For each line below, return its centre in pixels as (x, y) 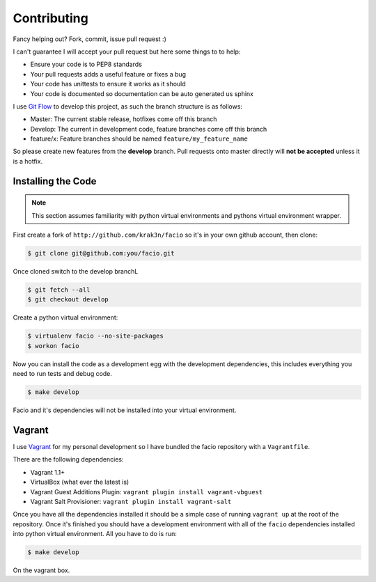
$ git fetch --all (59, 290)
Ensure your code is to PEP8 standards (86, 64)
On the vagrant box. (41, 570)
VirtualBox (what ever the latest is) (80, 482)
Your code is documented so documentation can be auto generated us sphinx (142, 93)
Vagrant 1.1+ (48, 472)
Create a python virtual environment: (65, 317)
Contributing (50, 18)
